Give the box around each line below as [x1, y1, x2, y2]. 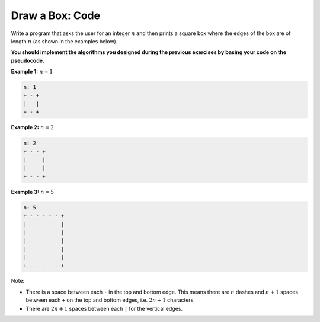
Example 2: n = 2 [11, 124, 55, 131]
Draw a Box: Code [11, 9, 101, 22]
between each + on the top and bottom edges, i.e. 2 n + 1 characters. [25, 297, 196, 304]
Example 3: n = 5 [11, 188, 55, 195]
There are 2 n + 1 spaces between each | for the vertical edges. [25, 305, 183, 312]
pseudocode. [11, 57, 44, 64]
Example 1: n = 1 [11, 68, 53, 75]
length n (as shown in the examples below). [11, 37, 118, 44]
